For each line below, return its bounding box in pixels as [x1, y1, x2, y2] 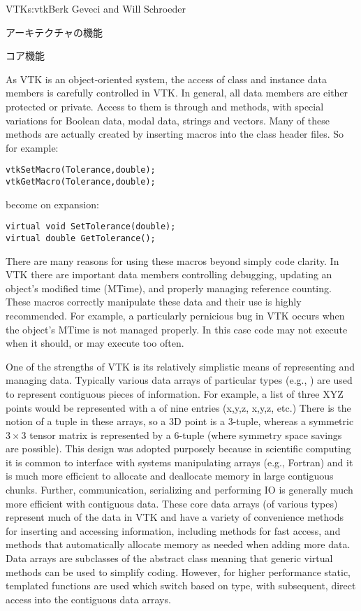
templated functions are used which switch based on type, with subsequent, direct [6, 578, 356, 593]
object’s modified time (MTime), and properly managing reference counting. [6, 280, 332, 295]
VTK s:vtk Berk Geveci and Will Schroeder [6, 1, 186, 15]
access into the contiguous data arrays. [6, 591, 171, 606]
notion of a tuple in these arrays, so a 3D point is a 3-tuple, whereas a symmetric [6, 414, 354, 429]
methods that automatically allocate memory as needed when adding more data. [6, 537, 351, 552]
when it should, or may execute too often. [6, 336, 184, 350]
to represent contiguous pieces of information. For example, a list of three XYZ [6, 386, 344, 401]
